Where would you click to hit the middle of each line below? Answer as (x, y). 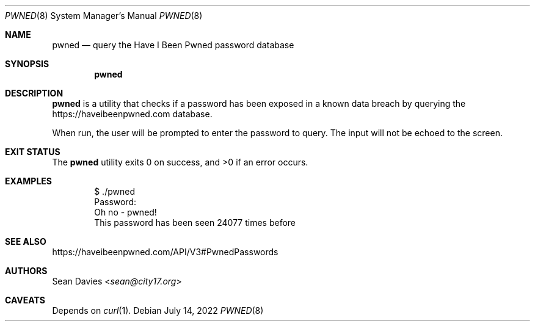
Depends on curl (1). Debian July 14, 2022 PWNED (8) (158, 310)
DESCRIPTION (34, 93)
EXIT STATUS (33, 152)
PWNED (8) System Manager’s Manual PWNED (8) (104, 16)
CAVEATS (25, 300)
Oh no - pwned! (126, 212)
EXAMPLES (28, 181)
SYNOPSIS (27, 64)
